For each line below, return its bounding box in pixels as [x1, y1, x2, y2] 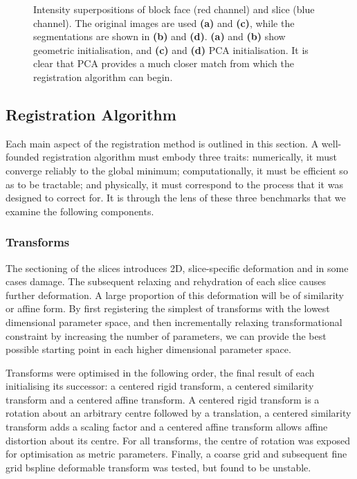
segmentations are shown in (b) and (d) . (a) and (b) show [33, 29, 286, 44]
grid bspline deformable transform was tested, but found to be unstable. [6, 460, 311, 474]
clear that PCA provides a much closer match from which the [33, 56, 294, 71]
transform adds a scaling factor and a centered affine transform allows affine [6, 419, 328, 434]
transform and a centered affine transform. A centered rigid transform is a [6, 392, 320, 406]
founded [6, 150, 39, 164]
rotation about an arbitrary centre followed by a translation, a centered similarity [6, 406, 351, 420]
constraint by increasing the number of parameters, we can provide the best [6, 328, 327, 343]
